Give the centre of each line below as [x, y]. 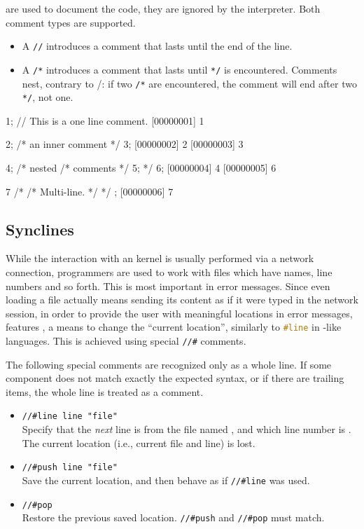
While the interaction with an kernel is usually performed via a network [160, 258]
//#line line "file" [70, 417]
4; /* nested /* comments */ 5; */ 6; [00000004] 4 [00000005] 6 [141, 167]
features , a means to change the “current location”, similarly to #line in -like [174, 327]
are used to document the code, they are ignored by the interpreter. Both [163, 8]
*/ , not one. [48, 97]
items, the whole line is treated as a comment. [105, 391]
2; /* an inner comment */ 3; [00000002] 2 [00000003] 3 [125, 144]
